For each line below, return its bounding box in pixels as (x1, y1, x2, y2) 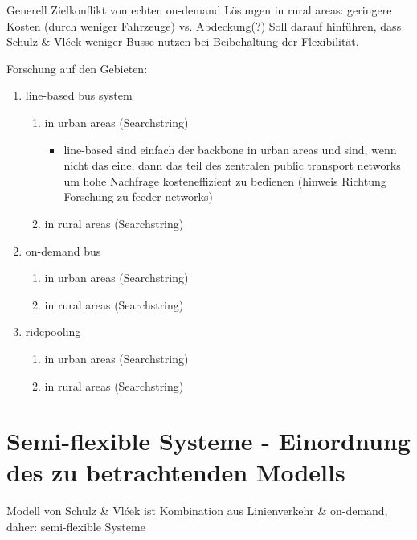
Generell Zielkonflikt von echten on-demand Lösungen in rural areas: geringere (6, 2, 392, 18)
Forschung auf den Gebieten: (6, 59, 148, 76)
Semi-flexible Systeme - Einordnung (6, 424, 411, 457)
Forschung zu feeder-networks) (63, 188, 213, 205)
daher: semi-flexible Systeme (6, 518, 145, 534)
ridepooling (25, 323, 81, 340)
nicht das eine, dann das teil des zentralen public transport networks (63, 157, 401, 174)
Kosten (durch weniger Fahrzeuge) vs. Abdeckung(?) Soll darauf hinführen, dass (6, 17, 402, 34)
